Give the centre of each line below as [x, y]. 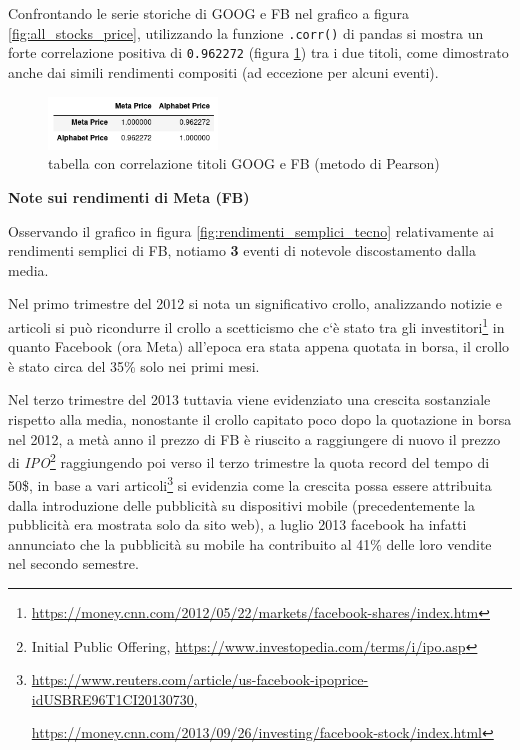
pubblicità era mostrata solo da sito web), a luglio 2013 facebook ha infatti [237, 524]
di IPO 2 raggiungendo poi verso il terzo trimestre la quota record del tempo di [249, 460]
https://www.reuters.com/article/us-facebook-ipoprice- [200, 679]
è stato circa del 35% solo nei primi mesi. [134, 365]
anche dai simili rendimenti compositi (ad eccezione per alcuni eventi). [223, 71]
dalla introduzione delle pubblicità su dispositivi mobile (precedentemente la [242, 504]
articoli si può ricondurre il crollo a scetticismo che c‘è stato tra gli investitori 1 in [256, 325]
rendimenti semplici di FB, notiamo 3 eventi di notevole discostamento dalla [242, 250]
